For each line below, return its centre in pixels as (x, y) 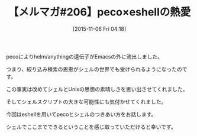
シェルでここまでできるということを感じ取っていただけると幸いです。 (91, 127)
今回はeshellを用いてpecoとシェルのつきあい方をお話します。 (81, 114)
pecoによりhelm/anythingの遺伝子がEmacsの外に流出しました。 (85, 56)
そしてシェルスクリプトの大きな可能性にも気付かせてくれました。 (86, 102)
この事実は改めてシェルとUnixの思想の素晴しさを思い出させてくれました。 (97, 89)
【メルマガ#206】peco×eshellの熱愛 (99, 12)
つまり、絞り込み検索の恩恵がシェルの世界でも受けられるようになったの (94, 69)
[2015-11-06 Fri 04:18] (99, 29)
